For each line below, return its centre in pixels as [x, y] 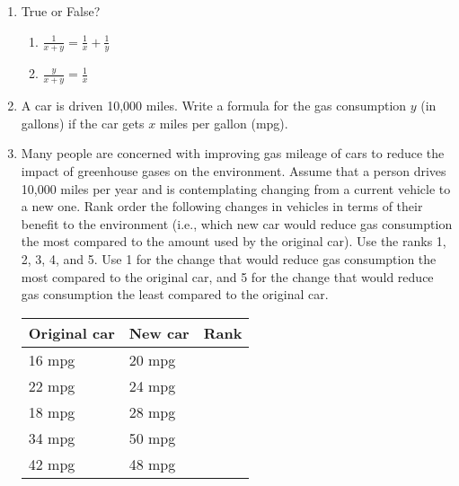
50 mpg [152, 437]
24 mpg [152, 385]
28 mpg [152, 411]
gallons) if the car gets [83, 123]
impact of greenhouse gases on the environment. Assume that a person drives [234, 171]
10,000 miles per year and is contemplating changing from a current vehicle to [236, 188]
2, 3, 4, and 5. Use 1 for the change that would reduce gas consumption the [229, 259]
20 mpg [152, 359]
